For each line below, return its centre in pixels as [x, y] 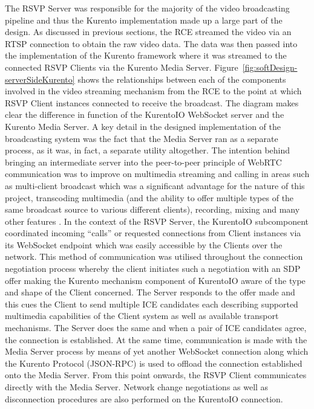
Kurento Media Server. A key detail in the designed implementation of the [143, 126]
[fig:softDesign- [270, 67]
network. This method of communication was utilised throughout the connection [154, 256]
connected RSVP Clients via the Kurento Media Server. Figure [122, 67]
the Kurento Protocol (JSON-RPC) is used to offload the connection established [154, 363]
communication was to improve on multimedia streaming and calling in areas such [157, 174]
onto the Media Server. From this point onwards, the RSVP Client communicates [156, 375]
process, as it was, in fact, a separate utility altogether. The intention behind [148, 150]
